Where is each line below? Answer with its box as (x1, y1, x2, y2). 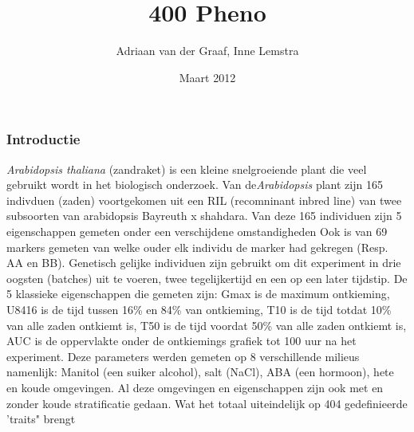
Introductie (6, 129, 81, 149)
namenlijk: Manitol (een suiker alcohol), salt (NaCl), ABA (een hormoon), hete (6, 363, 394, 380)
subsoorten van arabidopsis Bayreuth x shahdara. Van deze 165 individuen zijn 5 (6, 207, 402, 224)
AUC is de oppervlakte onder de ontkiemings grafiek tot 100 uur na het (6, 332, 357, 349)
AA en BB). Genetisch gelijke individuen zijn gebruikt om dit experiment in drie (6, 254, 401, 271)
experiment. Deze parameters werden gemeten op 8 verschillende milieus (6, 348, 360, 364)
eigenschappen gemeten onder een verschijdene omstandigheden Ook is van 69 (6, 222, 388, 239)
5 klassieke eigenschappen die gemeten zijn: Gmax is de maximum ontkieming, (6, 285, 390, 302)
